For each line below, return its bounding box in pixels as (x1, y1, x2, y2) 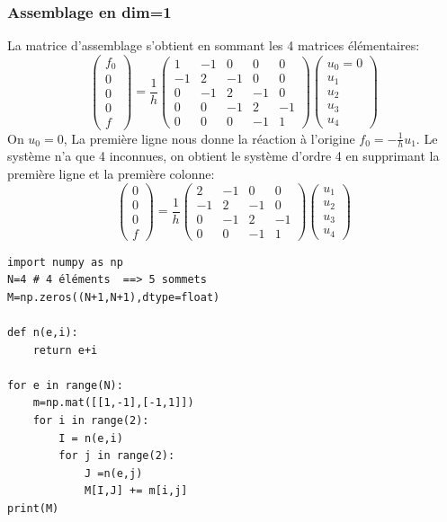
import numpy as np (7, 255, 123, 269)
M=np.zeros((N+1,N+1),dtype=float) (7, 290, 220, 304)
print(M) (7, 502, 59, 516)
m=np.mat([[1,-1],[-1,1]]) (32, 396, 194, 410)
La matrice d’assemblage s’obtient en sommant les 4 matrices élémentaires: (7, 36, 420, 55)
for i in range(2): (32, 414, 149, 428)
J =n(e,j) (84, 466, 143, 480)
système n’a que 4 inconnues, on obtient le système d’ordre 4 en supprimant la (7, 146, 440, 165)
